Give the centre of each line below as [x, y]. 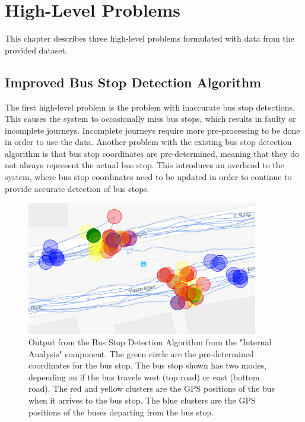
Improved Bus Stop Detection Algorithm [133, 82]
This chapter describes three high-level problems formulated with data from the [150, 38]
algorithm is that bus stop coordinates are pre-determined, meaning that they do [152, 153]
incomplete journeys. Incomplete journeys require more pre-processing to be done [152, 130]
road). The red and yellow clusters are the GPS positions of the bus [152, 388]
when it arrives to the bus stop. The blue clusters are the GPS [142, 400]
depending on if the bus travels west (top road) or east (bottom [144, 377]
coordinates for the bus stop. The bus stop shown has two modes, [148, 365]
